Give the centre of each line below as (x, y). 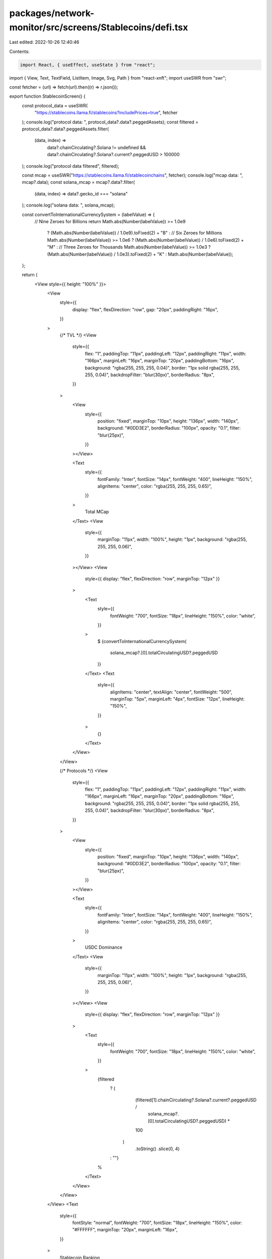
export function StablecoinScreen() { (47, 96)
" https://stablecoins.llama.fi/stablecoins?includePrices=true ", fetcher (106, 113)
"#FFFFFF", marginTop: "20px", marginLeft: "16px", (125, 1230)
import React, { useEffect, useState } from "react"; (88, 65)
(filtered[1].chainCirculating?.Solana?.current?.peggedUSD (196, 1100)
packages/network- (52, 13)
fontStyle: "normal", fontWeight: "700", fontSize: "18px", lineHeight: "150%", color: (157, 1223)
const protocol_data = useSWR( (55, 105)
